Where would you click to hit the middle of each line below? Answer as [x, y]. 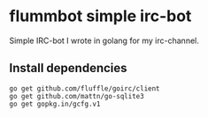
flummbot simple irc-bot [100, 16]
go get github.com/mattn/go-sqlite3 [77, 96]
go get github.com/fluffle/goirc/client [85, 88]
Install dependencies [68, 68]
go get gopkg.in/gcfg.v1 [55, 104]
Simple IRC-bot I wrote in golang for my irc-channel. [104, 40]
